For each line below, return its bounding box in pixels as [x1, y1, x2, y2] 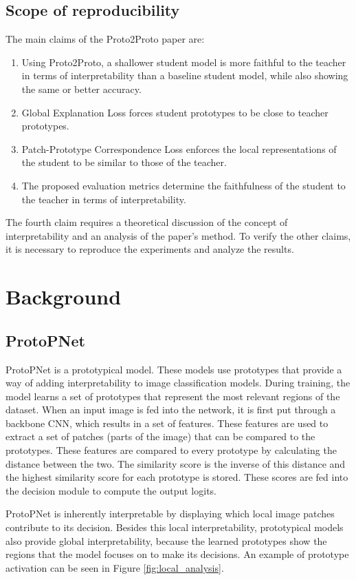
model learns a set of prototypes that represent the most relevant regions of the [5, 389, 340, 403]
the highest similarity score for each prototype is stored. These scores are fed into [5, 470, 348, 484]
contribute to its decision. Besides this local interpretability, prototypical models [5, 520, 344, 535]
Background [5, 282, 122, 311]
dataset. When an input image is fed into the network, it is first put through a [5, 402, 336, 417]
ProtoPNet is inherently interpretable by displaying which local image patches [5, 506, 335, 521]
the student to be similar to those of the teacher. [21, 155, 227, 169]
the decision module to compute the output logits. [5, 483, 216, 497]
